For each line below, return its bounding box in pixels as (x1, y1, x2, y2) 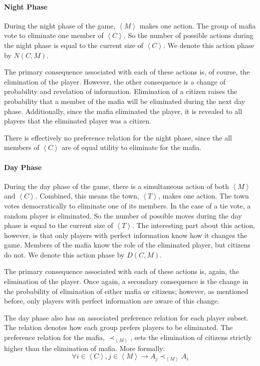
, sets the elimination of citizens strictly (130, 332, 252, 342)
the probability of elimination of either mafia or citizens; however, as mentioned (4, 285, 248, 296)
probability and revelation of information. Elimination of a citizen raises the (4, 86, 237, 96)
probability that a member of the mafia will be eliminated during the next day (4, 95, 245, 106)
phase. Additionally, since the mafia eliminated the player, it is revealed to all (4, 105, 242, 116)
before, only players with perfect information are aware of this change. (4, 295, 220, 306)
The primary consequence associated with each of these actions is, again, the (4, 266, 239, 276)
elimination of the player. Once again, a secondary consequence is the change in (4, 276, 248, 286)
